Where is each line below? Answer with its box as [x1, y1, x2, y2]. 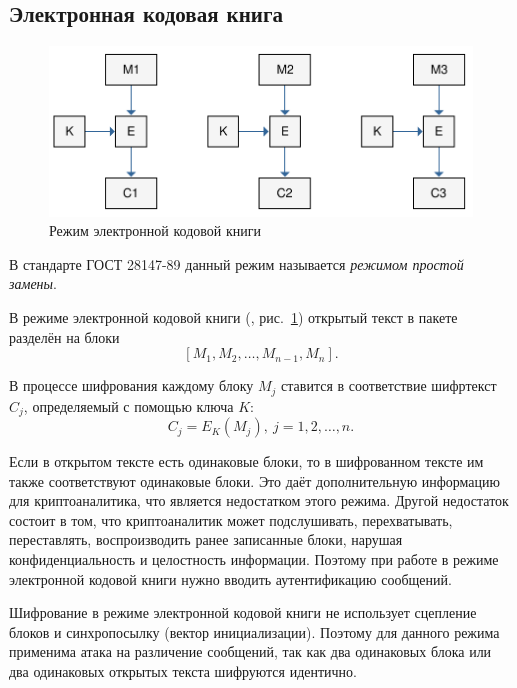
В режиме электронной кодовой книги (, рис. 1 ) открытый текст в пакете [9, 306, 458, 327]
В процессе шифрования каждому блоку [9, 375, 254, 396]
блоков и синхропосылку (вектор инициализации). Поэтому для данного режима [9, 621, 500, 642]
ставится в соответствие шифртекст [281, 375, 497, 396]
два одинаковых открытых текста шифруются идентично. [9, 660, 357, 681]
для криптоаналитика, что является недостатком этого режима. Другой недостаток [9, 490, 509, 511]
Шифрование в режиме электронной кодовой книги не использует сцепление [9, 602, 477, 623]
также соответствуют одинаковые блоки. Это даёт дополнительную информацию [9, 470, 501, 491]
